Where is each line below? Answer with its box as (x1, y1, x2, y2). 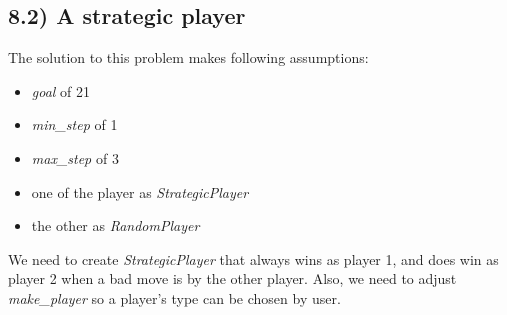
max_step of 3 (31, 147, 119, 168)
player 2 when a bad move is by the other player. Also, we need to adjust (8, 268, 457, 289)
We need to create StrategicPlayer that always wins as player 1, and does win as (8, 248, 499, 269)
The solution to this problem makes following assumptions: (8, 47, 369, 68)
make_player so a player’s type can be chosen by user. (8, 287, 341, 308)
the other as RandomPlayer (31, 215, 200, 236)
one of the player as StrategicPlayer (31, 181, 249, 202)
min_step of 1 (31, 114, 118, 135)
